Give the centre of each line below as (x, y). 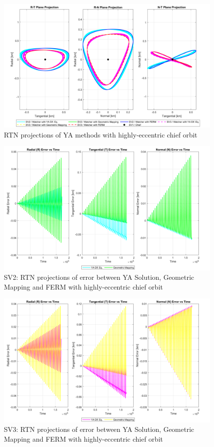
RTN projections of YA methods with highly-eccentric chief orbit (101, 134)
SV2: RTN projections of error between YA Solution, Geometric (99, 277)
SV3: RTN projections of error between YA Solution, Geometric (99, 429)
